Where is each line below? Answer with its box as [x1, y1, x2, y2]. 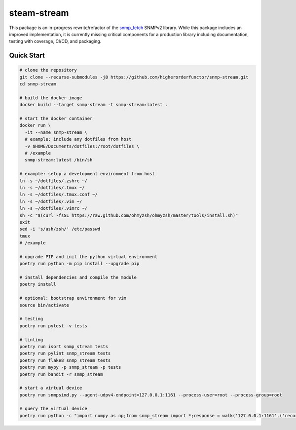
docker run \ [19, 122, 51, 128]
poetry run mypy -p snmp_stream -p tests [19, 364, 121, 370]
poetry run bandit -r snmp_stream [19, 371, 103, 377]
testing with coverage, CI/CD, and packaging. [9, 39, 102, 44]
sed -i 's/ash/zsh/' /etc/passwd [19, 226, 101, 232]
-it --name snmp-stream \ [25, 129, 87, 135]
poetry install [19, 281, 56, 287]
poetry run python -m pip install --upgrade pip [19, 261, 140, 267]
